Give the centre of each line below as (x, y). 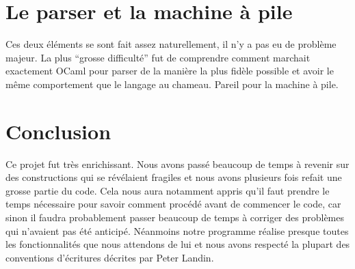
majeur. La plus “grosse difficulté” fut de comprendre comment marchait (158, 57)
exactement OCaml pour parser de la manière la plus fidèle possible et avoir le (170, 71)
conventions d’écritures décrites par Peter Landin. (110, 257)
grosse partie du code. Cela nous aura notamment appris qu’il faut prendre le (168, 190)
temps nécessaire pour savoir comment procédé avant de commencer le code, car (173, 204)
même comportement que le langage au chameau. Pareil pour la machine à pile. (172, 84)
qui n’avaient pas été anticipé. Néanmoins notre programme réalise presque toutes (177, 230)
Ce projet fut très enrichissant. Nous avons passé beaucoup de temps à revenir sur (177, 164)
